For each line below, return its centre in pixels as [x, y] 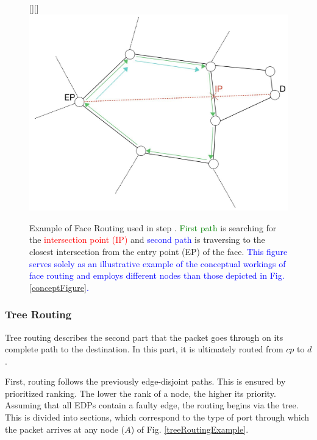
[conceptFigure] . [59, 287]
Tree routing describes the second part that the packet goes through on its [144, 337]
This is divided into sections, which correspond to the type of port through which [157, 417]
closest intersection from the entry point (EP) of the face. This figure [158, 251]
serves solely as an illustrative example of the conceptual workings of [158, 263]
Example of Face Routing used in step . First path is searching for [153, 227]
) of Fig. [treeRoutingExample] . [190, 429]
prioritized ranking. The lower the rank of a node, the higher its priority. [141, 393]
